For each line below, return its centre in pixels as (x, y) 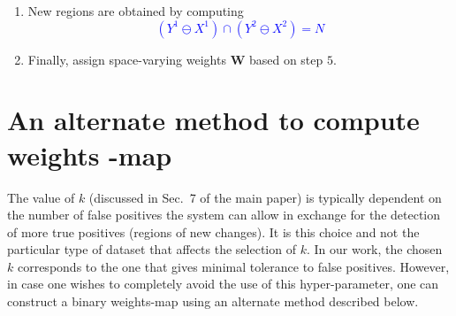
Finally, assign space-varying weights (127, 59)
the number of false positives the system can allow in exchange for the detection (224, 215)
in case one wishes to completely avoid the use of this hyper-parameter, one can (223, 284)
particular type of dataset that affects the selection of (152, 249)
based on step (286, 59)
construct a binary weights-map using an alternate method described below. (213, 301)
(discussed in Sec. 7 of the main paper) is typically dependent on (265, 197)
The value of (41, 197)
